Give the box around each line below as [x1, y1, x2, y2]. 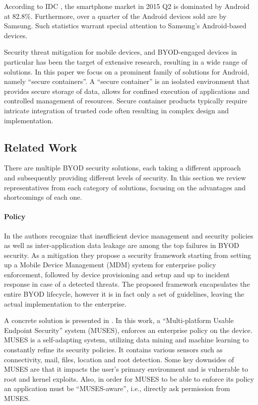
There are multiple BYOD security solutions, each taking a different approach [4, 162, 241, 173]
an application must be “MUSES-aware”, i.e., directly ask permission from [4, 383, 230, 394]
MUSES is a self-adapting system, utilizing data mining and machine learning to [4, 334, 249, 345]
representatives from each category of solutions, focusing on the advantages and [4, 182, 246, 192]
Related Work [4, 139, 77, 155]
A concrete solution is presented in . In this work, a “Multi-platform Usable [4, 315, 234, 325]
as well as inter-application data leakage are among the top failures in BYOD [4, 240, 239, 250]
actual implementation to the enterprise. [4, 298, 127, 309]
